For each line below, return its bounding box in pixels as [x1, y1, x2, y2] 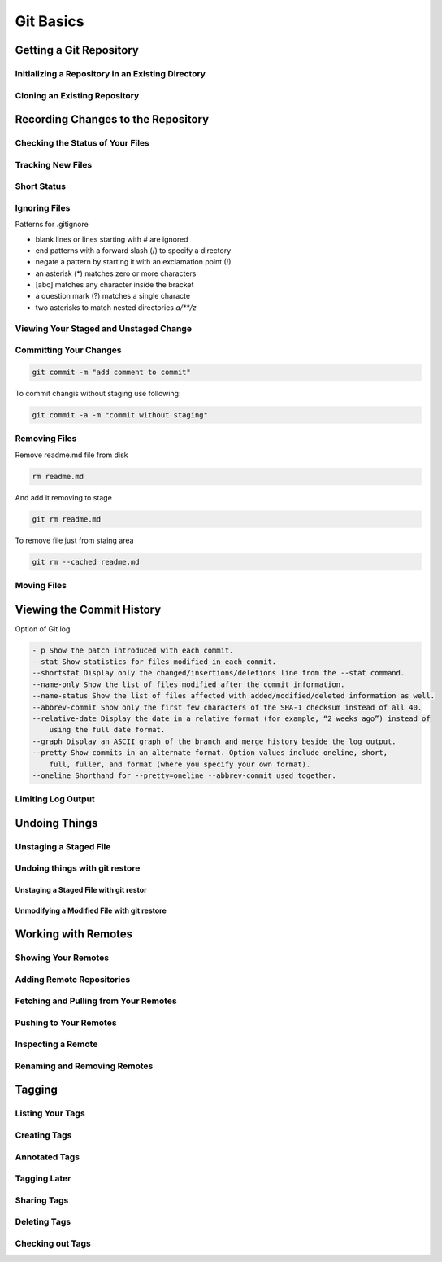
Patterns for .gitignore [15, 220, 89, 229]
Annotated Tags [15, 1151, 80, 1163]
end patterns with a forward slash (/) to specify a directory [35, 245, 232, 255]
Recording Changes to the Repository [15, 112, 210, 126]
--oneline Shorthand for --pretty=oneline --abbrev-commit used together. [32, 771, 337, 780]
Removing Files [15, 433, 77, 444]
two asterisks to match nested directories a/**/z [35, 302, 197, 312]
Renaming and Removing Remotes [15, 1060, 154, 1072]
